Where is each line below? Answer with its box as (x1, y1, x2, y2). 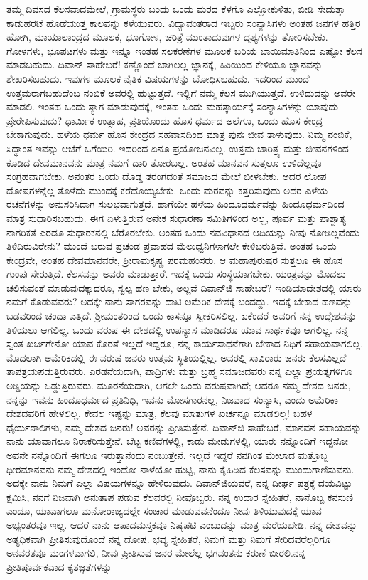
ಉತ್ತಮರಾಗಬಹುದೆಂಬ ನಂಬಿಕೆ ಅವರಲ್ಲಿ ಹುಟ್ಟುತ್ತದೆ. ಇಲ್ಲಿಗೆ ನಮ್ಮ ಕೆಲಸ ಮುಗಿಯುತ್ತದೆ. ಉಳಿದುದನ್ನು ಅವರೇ (6, 85, 356, 100)
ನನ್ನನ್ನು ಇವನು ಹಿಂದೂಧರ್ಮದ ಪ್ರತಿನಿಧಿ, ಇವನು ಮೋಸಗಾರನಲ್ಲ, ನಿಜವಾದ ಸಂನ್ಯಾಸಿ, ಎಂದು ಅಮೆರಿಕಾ (6, 391, 338, 406)
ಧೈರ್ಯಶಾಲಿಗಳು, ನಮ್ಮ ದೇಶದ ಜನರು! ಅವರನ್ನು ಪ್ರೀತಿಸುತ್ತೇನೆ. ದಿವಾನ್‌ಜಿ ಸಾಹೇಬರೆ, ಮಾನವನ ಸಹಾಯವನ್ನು (6, 419, 362, 434)
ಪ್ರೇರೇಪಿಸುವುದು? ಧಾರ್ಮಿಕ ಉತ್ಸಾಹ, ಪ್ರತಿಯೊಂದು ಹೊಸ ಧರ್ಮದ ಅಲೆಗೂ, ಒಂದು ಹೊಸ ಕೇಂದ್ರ (6, 112, 323, 127)
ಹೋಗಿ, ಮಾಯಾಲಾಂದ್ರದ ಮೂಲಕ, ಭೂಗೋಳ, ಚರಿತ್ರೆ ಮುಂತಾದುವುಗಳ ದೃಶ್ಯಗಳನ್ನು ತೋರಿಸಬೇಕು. (6, 29, 328, 44)
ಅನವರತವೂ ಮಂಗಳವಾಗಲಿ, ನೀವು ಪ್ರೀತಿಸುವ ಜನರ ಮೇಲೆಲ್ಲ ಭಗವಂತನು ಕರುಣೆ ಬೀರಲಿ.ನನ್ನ (6, 545, 306, 560)
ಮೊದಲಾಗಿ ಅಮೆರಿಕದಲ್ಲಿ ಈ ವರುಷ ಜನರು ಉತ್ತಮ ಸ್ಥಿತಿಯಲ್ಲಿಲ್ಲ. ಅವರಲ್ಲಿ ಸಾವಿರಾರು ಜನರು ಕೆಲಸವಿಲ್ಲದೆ (6, 349, 347, 364)
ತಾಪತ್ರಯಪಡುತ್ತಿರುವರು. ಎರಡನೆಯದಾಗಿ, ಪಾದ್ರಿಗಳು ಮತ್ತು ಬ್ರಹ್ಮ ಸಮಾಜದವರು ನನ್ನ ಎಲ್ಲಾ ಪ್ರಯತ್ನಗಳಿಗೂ (6, 364, 352, 379)
